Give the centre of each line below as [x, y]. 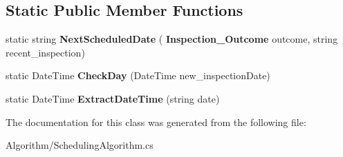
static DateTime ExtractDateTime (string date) [113, 98]
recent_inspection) [45, 52]
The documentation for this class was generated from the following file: [156, 122]
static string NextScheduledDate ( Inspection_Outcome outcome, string [172, 39]
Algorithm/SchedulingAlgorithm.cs [80, 145]
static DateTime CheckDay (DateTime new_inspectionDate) [138, 75]
